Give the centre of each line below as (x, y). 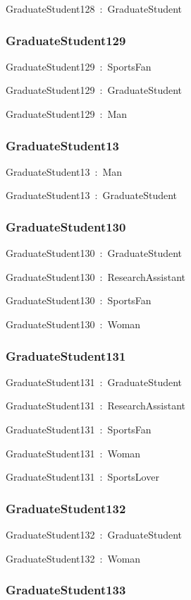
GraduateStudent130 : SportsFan (79, 300)
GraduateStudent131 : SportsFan (79, 429)
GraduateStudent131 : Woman (73, 453)
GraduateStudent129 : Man (67, 114)
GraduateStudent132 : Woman (73, 558)
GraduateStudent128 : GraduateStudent (94, 8)
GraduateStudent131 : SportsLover (82, 477)
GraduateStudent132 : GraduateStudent (94, 534)
